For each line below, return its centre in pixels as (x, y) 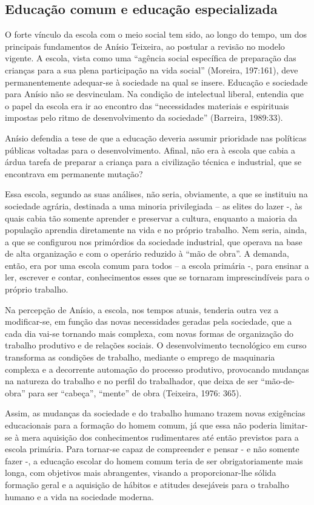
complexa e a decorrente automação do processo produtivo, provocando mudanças (157, 369)
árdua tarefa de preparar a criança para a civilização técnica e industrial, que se (153, 162)
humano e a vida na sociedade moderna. (79, 496)
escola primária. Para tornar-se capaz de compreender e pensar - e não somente (152, 449)
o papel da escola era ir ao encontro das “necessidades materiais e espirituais (147, 105)
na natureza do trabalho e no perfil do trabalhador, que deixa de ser (132, 381)
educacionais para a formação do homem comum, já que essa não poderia (141, 425)
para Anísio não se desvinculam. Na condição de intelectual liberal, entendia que (155, 94)
